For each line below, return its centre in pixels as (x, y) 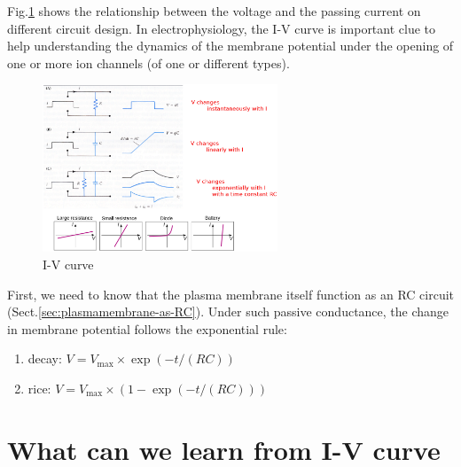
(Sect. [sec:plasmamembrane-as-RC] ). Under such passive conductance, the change (228, 311)
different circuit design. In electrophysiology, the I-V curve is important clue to (222, 28)
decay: (45, 358)
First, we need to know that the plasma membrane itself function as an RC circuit (230, 294)
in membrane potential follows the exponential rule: (147, 328)
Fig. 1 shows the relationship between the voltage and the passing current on (214, 11)
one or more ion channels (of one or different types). (148, 62)
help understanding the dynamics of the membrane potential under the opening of (230, 46)
